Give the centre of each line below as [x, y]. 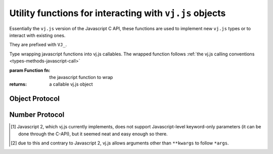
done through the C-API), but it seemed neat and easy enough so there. [93, 134]
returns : [18, 84]
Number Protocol [37, 115]
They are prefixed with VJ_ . [38, 45]
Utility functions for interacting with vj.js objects [118, 13]
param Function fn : [30, 70]
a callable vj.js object [71, 84]
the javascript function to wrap [81, 77]
